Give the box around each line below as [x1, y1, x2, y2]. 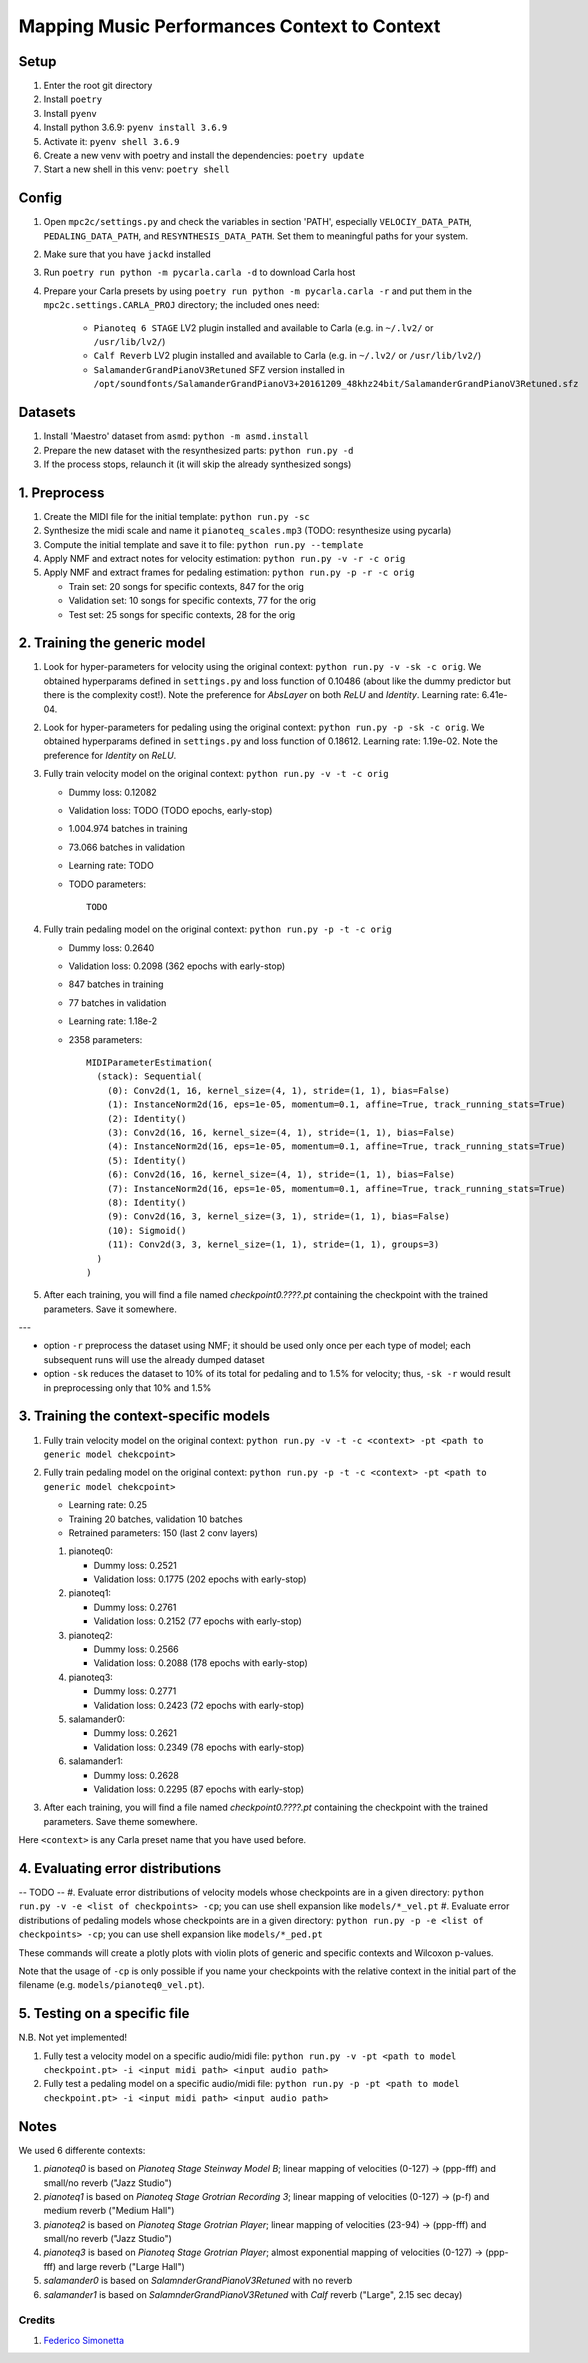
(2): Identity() [106, 1113, 187, 1124]
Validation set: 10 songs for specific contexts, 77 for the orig [68, 595, 317, 607]
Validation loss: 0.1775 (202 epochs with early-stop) [93, 1573, 307, 1585]
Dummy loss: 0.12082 [68, 786, 157, 798]
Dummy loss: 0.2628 [93, 1769, 179, 1781]
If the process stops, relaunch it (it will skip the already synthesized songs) [43, 458, 352, 470]
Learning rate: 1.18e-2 [68, 1015, 158, 1027]
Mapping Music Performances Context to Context [18, 15, 441, 37]
